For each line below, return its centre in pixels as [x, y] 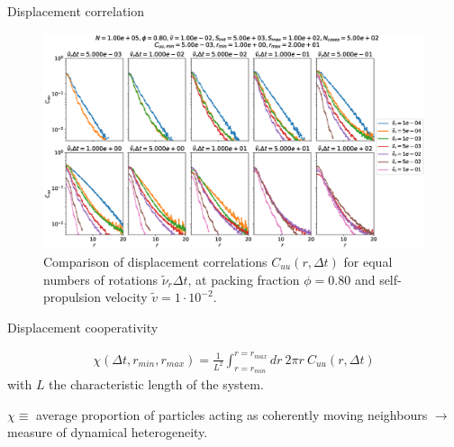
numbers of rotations [101, 279]
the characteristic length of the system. [156, 384]
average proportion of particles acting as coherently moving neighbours [232, 414]
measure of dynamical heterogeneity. [108, 432]
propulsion [72, 297]
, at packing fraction [244, 279]
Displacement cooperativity [83, 327]
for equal [368, 261]
